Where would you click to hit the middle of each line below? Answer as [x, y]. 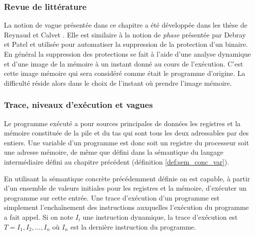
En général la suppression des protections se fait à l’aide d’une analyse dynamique [127, 54]
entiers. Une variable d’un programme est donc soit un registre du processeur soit [127, 142]
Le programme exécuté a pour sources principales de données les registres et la [122, 123]
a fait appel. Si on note [39, 217]
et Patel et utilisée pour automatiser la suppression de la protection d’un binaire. [126, 44]
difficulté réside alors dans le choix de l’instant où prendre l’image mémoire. [118, 83]
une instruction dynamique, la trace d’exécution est [160, 217]
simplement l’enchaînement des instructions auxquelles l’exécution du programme [127, 207]
